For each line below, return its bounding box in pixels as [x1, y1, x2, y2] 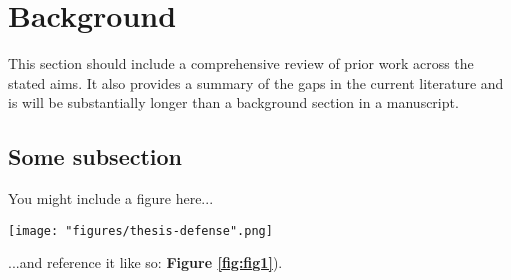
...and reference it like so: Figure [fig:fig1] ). [8, 252, 283, 273]
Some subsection [8, 141, 183, 172]
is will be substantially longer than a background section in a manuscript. [8, 92, 459, 113]
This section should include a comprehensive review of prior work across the [8, 53, 474, 74]
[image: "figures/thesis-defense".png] [8, 223, 273, 238]
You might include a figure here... [8, 188, 214, 209]
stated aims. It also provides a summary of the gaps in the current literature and [8, 72, 504, 93]
